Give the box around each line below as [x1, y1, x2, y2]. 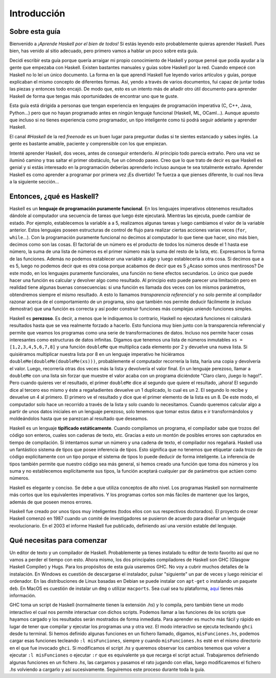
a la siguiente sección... [9, 179, 59, 185]
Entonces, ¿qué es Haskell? [9, 192, 99, 201]
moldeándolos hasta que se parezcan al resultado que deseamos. [9, 415, 148, 422]
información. [9, 592, 36, 599]
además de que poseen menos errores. [9, 499, 93, 505]
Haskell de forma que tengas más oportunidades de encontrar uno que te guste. [9, 93, 179, 99]
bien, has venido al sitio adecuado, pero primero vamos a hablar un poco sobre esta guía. [9, 48, 198, 54]
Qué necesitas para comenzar [9, 536, 107, 545]
